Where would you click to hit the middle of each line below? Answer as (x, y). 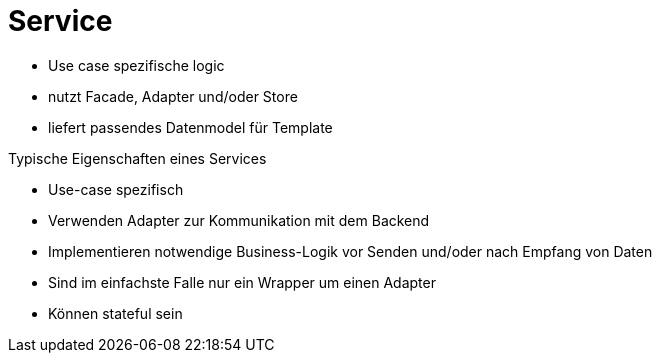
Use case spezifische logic (136, 65)
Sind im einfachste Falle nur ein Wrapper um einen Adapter (242, 282)
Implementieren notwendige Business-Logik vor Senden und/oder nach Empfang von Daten (350, 251)
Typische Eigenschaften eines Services (137, 158)
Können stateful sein (115, 313)
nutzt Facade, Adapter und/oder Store (173, 96)
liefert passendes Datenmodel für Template (190, 127)
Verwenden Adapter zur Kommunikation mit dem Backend (239, 220)
